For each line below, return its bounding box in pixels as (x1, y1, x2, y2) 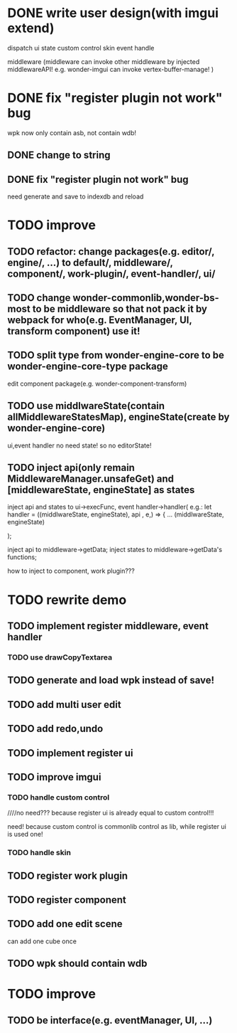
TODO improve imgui (7, 770, 101, 783)
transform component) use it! (7, 325, 140, 337)
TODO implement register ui (7, 747, 133, 759)
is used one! (7, 830, 43, 839)
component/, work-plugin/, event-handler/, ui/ (7, 267, 216, 280)
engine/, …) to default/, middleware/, (7, 256, 173, 268)
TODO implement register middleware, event (7, 620, 209, 632)
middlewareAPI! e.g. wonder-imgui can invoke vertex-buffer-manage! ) (7, 65, 214, 73)
